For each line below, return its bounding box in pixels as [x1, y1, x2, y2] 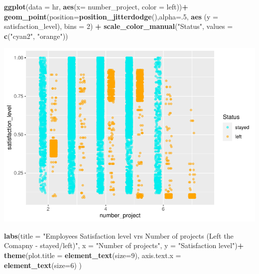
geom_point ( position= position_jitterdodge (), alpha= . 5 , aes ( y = [4, 11, 218, 21]
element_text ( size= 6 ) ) [4, 260, 82, 270]
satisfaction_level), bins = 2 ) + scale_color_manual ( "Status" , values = [4, 21, 233, 31]
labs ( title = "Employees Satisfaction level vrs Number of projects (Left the [4, 230, 234, 241]
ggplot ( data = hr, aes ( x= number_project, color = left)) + [4, 1, 188, 11]
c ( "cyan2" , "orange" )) [4, 30, 68, 41]
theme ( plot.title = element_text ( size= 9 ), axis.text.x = [4, 250, 181, 261]
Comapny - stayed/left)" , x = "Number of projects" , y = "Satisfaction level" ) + [4, 240, 244, 251]
